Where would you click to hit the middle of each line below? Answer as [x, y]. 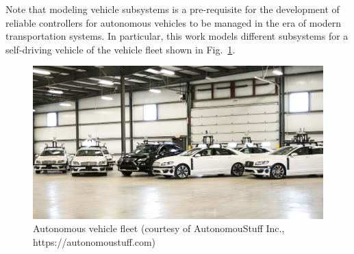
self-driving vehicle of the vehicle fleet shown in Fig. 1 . [121, 49]
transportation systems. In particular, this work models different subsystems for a [177, 36]
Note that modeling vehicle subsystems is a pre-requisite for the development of [173, 9]
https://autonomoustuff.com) [94, 241]
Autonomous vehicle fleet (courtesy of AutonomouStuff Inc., [159, 228]
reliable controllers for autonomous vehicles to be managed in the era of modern [174, 22]
